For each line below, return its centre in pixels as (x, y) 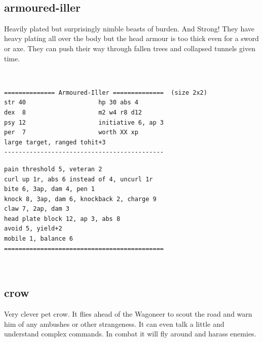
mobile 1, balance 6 (39, 239)
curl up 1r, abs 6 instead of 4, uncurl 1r (79, 179)
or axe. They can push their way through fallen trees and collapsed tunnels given (130, 48)
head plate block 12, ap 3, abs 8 (62, 219)
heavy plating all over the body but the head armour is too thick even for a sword (131, 38)
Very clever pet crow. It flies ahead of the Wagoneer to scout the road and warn (128, 314)
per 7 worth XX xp (71, 132)
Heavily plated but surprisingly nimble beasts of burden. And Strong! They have (129, 28)
